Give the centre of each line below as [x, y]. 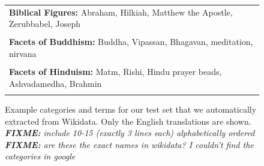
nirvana [23, 54]
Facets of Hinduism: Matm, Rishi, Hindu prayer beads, [115, 72]
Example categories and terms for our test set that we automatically [131, 109]
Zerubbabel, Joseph [45, 24]
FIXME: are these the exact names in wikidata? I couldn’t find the [129, 144]
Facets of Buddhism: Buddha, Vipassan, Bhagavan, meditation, [131, 42]
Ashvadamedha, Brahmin [55, 83]
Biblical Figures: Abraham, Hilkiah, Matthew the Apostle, [121, 12]
